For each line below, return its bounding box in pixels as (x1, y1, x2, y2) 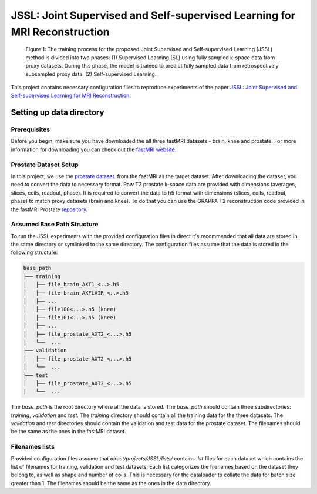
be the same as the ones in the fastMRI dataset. (11, 428, 126, 435)
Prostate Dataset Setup (11, 161, 79, 169)
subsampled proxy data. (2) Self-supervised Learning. (25, 71, 157, 78)
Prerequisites (11, 125, 50, 133)
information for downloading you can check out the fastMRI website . (11, 146, 177, 153)
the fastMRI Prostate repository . (11, 206, 88, 213)
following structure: (11, 249, 58, 256)
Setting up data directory (11, 108, 104, 118)
